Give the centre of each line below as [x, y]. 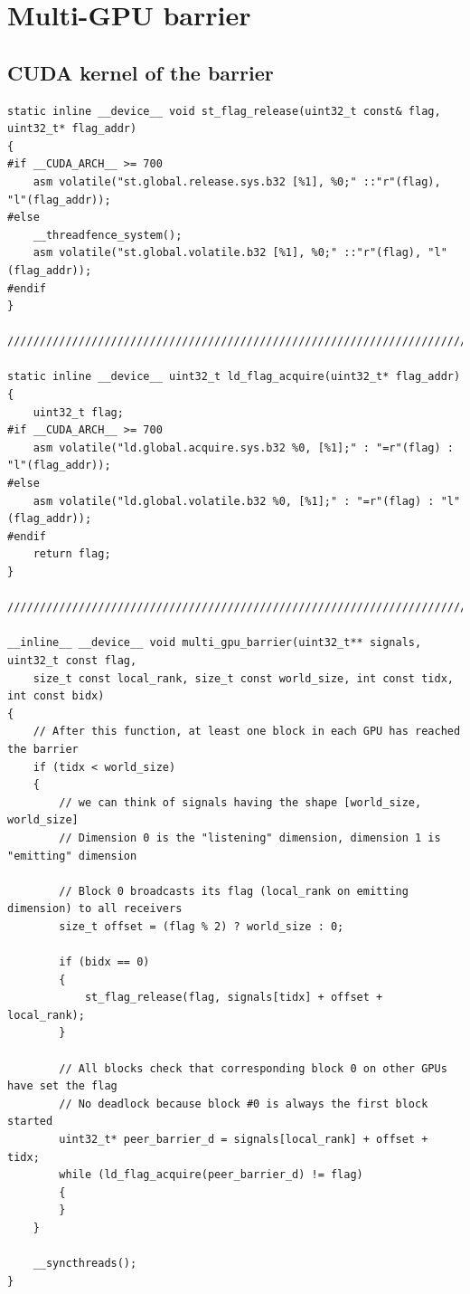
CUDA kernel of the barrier [141, 72]
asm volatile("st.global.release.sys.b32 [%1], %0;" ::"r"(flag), [237, 181]
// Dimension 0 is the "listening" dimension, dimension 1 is [250, 837]
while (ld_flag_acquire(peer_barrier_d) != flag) [211, 1175]
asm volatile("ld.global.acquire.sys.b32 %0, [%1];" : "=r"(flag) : [243, 447]
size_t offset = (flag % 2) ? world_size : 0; [202, 926]
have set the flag [62, 1086]
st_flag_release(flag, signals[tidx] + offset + [234, 998]
